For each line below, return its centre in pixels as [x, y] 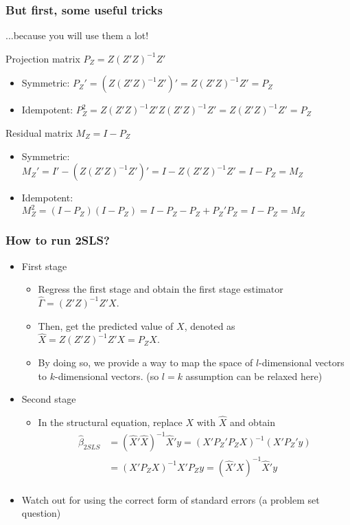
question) [41, 513]
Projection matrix [43, 58]
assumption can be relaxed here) [254, 376]
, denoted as [210, 325]
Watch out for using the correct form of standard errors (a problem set [171, 499]
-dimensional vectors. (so [107, 376]
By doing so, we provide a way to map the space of [145, 362]
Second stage [49, 399]
